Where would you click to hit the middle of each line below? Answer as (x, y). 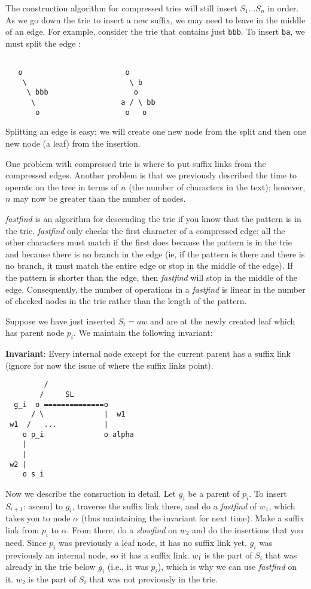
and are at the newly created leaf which (223, 321)
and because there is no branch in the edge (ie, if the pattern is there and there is (155, 253)
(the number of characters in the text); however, (217, 186)
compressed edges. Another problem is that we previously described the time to (151, 175)
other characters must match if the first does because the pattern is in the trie (149, 242)
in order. (283, 8)
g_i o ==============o (61, 404)
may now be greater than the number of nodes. (100, 198)
